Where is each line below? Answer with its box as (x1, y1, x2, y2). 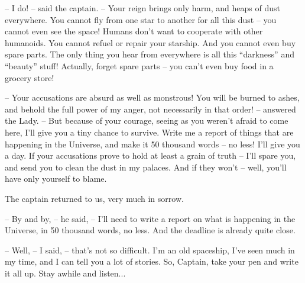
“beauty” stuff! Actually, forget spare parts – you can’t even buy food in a (5, 59, 274, 72)
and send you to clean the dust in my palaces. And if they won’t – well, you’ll (5, 160, 287, 173)
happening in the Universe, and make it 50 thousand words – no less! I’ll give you (5, 137, 300, 150)
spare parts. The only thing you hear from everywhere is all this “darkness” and (5, 48, 294, 60)
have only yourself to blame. (5, 172, 107, 185)
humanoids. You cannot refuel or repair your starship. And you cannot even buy (5, 36, 296, 49)
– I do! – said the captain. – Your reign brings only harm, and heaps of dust (5, 2, 281, 14)
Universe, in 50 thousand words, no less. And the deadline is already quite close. (5, 224, 296, 236)
